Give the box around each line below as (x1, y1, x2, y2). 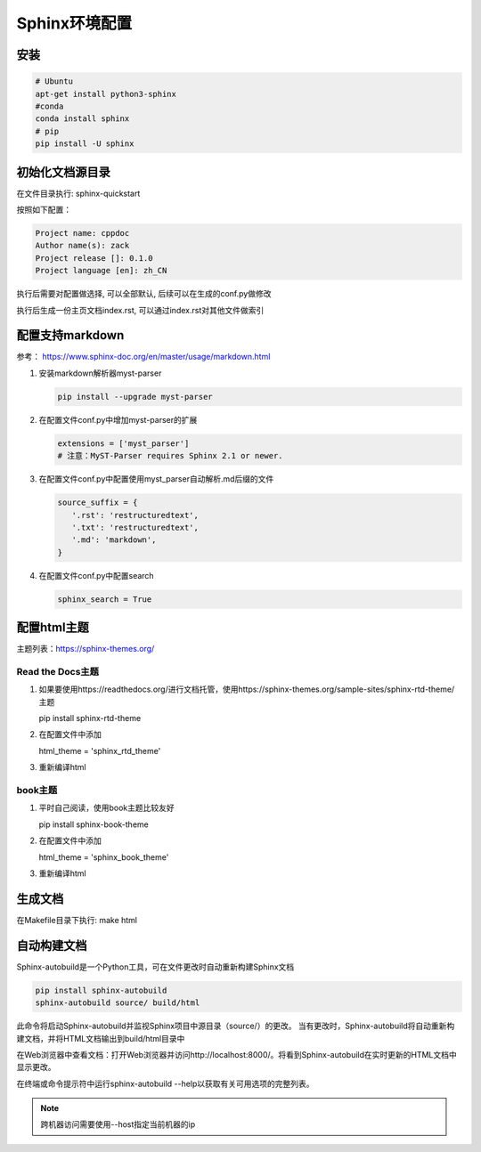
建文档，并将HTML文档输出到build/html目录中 (16, 1033, 185, 1043)
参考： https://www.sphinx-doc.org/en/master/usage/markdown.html (16, 352, 271, 362)
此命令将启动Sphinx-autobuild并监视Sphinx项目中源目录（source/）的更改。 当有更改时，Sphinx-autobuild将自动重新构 (16, 1020, 455, 1032)
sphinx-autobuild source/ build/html (35, 998, 200, 1008)
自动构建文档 (16, 937, 87, 953)
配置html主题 (16, 620, 89, 636)
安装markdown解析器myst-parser (38, 368, 162, 378)
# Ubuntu (35, 77, 74, 86)
